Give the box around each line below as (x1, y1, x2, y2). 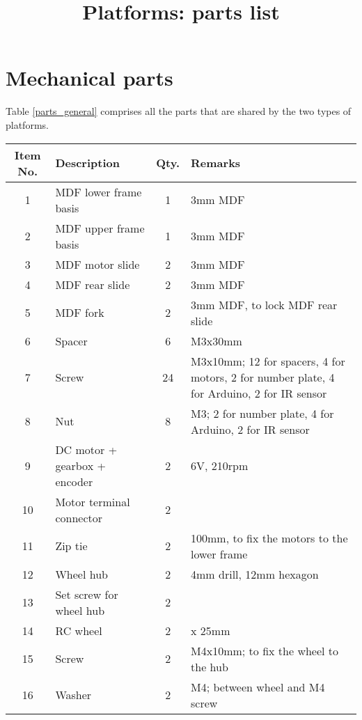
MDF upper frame (55, 219, 145, 236)
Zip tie (55, 538, 88, 554)
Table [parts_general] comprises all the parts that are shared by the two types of (6, 104, 352, 118)
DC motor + (55, 441, 118, 457)
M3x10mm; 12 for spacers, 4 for (191, 352, 345, 369)
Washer (55, 687, 92, 703)
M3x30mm (191, 332, 242, 349)
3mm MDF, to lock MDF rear (191, 296, 338, 313)
